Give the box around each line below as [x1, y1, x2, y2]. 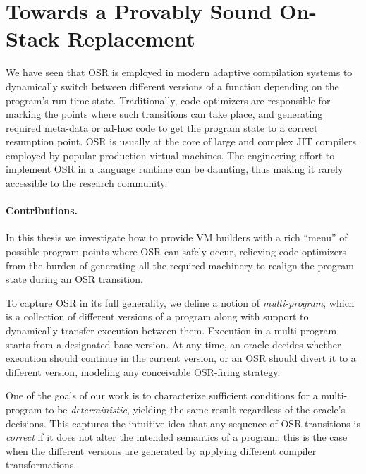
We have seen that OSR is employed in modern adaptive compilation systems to [6, 65, 353, 80]
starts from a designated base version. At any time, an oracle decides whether [6, 336, 341, 351]
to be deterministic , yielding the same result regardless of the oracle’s [45, 401, 346, 416]
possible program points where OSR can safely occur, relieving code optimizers [6, 244, 347, 259]
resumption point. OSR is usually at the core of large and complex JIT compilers [6, 134, 357, 149]
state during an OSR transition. [6, 272, 143, 286]
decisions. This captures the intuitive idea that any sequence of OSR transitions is [6, 415, 360, 430]
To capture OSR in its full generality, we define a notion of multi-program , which [6, 295, 355, 310]
